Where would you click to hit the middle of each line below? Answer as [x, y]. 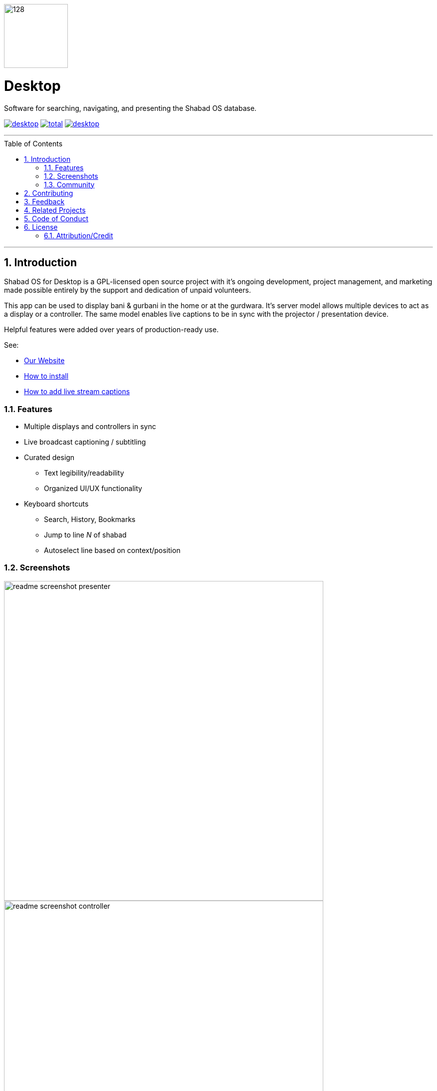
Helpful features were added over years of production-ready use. [111, 330]
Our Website [44, 361]
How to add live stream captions [77, 392]
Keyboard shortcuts [56, 504]
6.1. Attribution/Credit [79, 235]
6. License [41, 227]
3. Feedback [44, 201]
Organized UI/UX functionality [93, 489]
